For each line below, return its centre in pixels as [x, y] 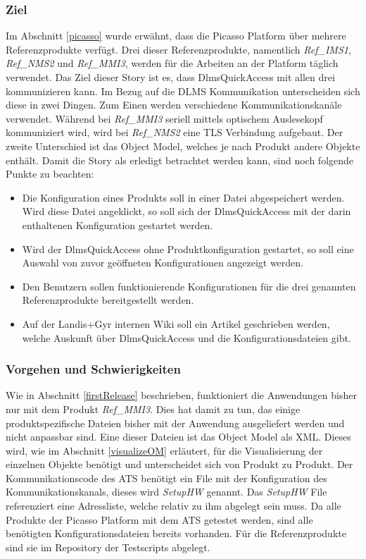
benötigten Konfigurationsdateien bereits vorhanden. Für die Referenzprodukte [176, 533]
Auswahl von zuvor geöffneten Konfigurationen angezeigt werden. [163, 263]
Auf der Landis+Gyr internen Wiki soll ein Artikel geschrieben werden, [176, 323]
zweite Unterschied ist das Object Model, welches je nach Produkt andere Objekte [183, 146]
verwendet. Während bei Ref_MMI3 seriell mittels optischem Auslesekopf [164, 118]
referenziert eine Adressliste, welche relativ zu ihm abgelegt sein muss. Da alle [173, 506]
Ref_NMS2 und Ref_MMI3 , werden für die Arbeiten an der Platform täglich [172, 63]
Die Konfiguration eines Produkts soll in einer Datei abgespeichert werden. [183, 197]
